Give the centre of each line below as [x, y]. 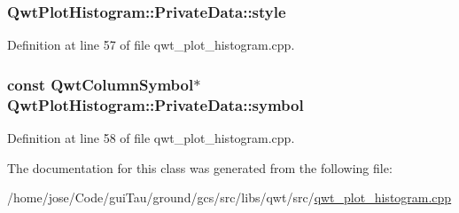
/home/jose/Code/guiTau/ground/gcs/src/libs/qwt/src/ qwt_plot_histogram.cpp [229, 197]
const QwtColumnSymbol [101, 84]
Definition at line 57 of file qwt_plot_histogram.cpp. [151, 45]
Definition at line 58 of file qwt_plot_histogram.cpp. [151, 137]
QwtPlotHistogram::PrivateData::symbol [156, 104]
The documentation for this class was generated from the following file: [200, 167]
